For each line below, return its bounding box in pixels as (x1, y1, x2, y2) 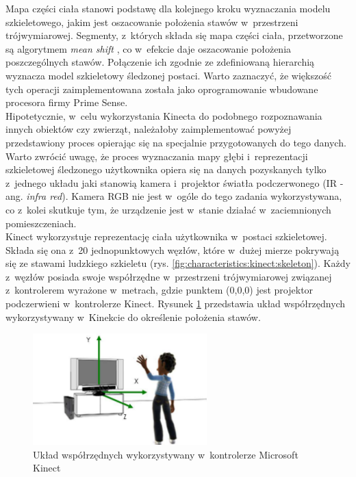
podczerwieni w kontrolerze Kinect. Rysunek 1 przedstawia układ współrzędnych (5, 296, 346, 311)
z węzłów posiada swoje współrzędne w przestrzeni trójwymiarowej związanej (5, 269, 332, 283)
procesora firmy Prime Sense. (5, 95, 128, 109)
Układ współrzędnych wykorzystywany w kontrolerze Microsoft (33, 447, 298, 461)
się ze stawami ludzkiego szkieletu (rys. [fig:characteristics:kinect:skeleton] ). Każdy (5, 256, 351, 270)
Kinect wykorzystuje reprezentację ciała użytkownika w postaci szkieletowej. (5, 229, 327, 244)
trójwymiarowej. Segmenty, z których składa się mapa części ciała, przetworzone (5, 28, 343, 42)
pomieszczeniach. (5, 216, 77, 230)
